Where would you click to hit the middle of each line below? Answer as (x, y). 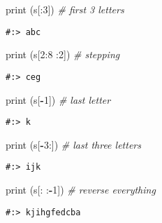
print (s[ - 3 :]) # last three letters (73, 144)
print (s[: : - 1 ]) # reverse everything (81, 189)
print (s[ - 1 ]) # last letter (58, 99)
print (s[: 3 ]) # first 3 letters (65, 9)
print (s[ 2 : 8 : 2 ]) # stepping (63, 54)
